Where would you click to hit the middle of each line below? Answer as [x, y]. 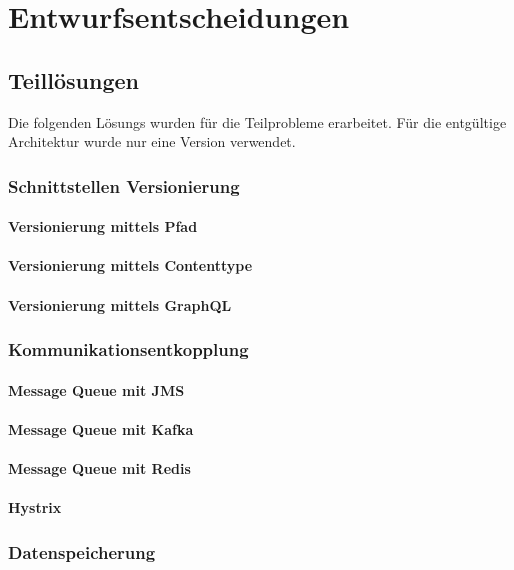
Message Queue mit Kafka [101, 428]
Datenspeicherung [82, 551]
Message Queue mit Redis [99, 467]
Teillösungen [73, 79]
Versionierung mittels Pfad [103, 226]
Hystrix [35, 507]
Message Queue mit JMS [96, 389]
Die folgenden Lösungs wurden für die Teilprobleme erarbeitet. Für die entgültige [257, 121]
